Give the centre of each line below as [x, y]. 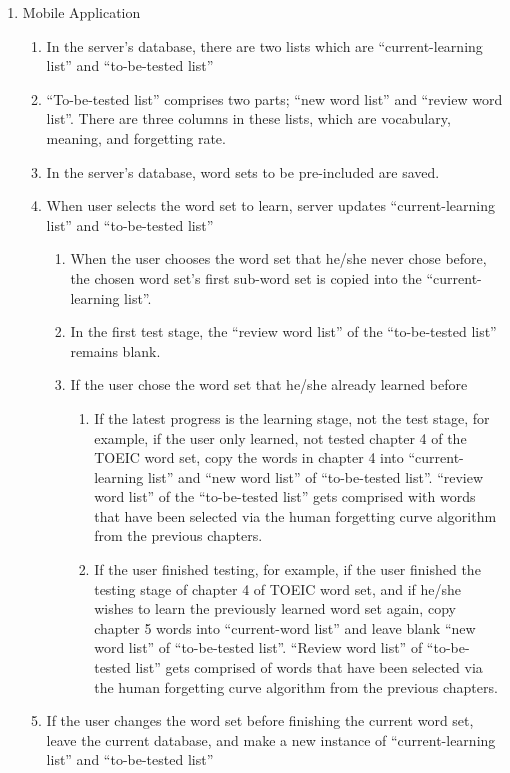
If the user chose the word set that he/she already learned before [269, 384]
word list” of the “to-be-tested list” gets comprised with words [285, 496]
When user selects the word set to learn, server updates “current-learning [270, 205]
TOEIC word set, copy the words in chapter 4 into [249, 457]
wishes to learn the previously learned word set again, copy [275, 608]
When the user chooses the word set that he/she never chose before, [278, 258]
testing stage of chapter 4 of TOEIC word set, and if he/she [278, 588]
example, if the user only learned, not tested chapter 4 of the [280, 437]
